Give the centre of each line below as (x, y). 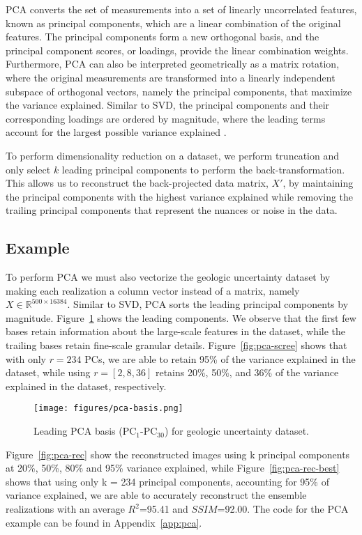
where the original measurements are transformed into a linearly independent (171, 77)
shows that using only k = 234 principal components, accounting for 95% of (167, 481)
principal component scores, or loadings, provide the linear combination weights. (177, 50)
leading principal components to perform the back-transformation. (203, 169)
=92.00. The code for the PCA (283, 509)
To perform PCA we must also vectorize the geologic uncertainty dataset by (168, 277)
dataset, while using (48, 372)
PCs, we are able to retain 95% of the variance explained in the (220, 358)
